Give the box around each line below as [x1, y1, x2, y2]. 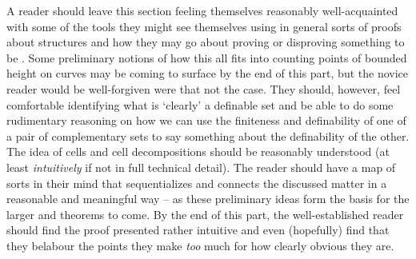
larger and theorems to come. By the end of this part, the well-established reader [6, 205, 404, 222]
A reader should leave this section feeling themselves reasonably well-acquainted [6, 2, 398, 18]
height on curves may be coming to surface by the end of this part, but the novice [6, 65, 408, 82]
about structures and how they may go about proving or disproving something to [6, 34, 405, 50]
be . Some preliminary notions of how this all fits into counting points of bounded [6, 49, 407, 66]
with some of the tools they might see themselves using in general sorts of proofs [6, 18, 402, 34]
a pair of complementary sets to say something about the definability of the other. [6, 127, 410, 144]
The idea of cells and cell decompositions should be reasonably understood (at [6, 143, 390, 160]
